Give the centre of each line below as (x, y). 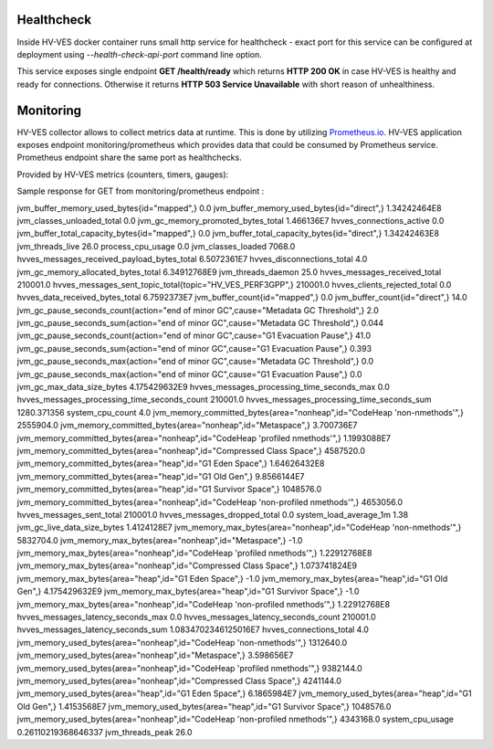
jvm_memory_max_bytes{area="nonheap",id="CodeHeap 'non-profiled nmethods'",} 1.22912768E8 (204, 604)
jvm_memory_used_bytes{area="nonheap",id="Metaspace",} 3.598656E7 (155, 655)
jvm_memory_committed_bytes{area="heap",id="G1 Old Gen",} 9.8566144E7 (161, 476)
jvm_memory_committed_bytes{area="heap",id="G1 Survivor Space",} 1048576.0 (169, 490)
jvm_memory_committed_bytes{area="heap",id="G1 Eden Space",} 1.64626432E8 (171, 464)
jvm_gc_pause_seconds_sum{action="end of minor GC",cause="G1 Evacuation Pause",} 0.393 (194, 348)
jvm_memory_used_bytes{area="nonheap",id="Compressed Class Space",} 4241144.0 (179, 681)
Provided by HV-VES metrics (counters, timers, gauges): (123, 174)
